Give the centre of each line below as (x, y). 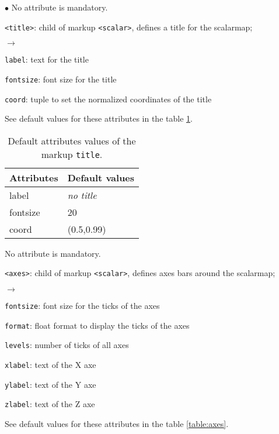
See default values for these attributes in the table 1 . (99, 118)
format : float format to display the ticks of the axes (97, 325)
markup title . (72, 154)
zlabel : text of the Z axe (50, 404)
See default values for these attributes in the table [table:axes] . (117, 423)
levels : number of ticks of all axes (67, 345)
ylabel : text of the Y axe (50, 384)
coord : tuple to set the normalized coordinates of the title (108, 99)
